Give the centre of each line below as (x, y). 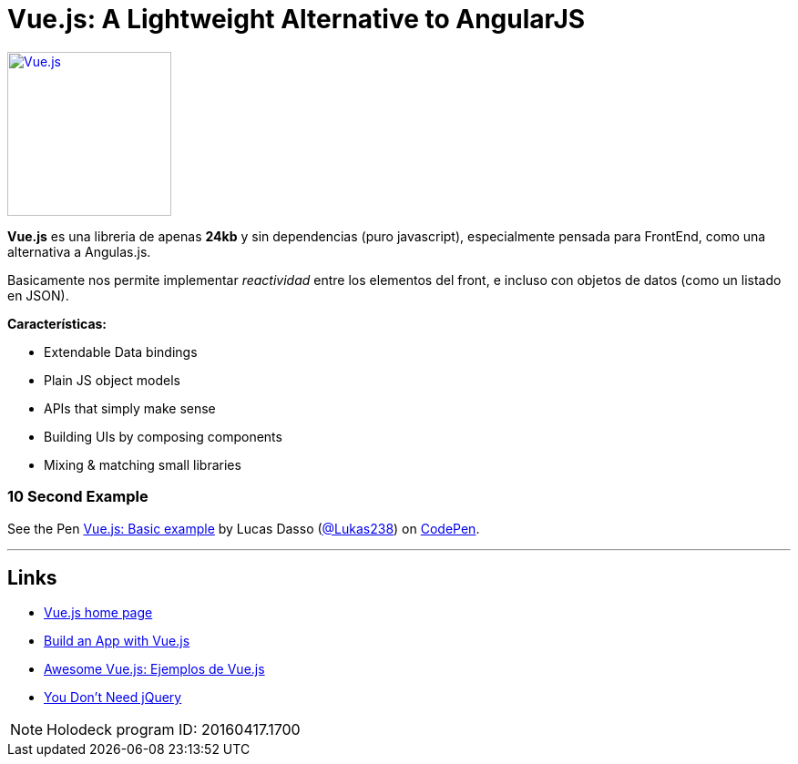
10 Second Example (78, 497)
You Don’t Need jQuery (113, 698)
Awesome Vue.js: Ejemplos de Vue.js (154, 669)
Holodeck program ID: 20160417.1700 (174, 730)
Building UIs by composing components (163, 436)
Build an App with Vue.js (117, 641)
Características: (57, 323)
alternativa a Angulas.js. (79, 251)
